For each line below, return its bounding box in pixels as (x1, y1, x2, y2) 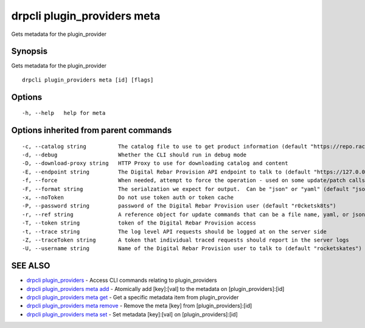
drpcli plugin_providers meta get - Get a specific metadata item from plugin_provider (26, 294, 239, 301)
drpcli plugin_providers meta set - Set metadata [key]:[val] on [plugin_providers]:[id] (26, 310, 238, 318)
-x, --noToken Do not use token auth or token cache (22, 194, 234, 201)
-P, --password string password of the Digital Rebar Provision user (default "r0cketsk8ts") (22, 203, 337, 209)
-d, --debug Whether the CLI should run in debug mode (22, 152, 247, 158)
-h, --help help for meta (22, 110, 106, 117)
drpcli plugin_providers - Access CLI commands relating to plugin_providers (26, 277, 217, 284)
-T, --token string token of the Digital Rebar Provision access (22, 220, 257, 226)
